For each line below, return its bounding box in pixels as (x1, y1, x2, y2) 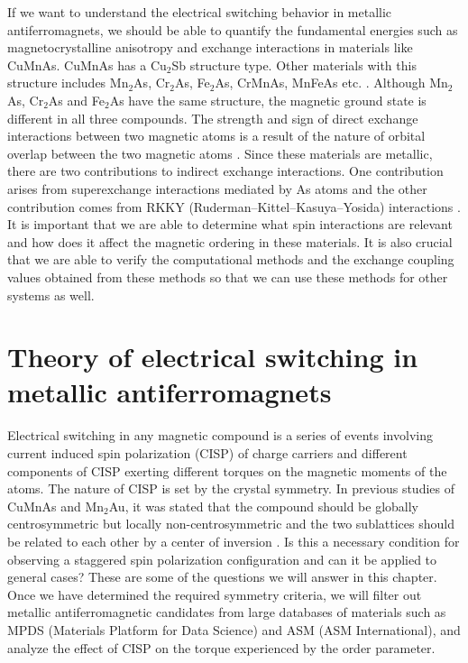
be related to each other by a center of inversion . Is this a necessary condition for (7, 531, 460, 550)
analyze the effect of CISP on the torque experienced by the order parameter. (7, 638, 436, 657)
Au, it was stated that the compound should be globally (108, 496, 418, 515)
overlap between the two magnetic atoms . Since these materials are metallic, (7, 143, 433, 162)
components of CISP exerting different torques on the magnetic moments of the (7, 461, 447, 480)
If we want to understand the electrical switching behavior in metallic (7, 3, 392, 21)
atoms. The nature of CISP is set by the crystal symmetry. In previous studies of (7, 479, 454, 498)
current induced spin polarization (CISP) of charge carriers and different (7, 444, 408, 462)
